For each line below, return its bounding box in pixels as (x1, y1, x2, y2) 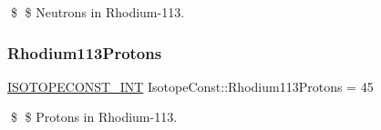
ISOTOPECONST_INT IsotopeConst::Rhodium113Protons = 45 (7, 76, 374, 95)
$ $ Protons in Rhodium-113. (10, 107, 178, 126)
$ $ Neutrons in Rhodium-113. (10, 3, 185, 21)
